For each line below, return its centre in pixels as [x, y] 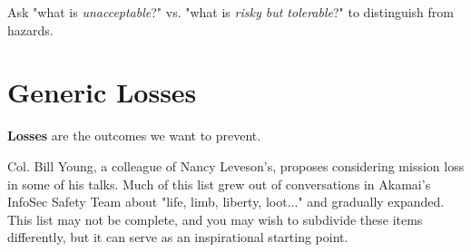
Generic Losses [102, 92]
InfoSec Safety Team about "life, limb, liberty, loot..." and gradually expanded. [226, 202]
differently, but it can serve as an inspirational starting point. [178, 237]
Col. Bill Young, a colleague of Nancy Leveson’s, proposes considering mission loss [236, 165]
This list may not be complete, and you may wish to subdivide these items [215, 219]
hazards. [30, 29]
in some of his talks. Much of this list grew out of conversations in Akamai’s [219, 184]
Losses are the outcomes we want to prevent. [134, 136]
